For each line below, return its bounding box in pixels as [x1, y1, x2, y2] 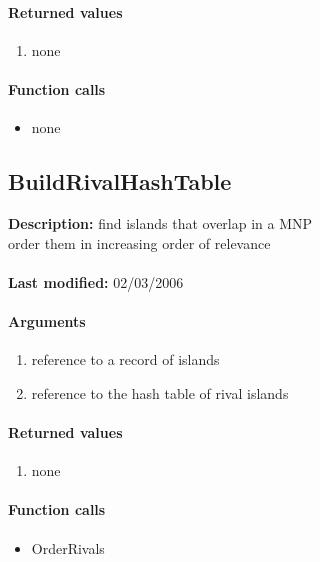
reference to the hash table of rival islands [31, 382, 289, 403]
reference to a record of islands [31, 349, 220, 370]
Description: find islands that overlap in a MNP [8, 212, 313, 233]
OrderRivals [31, 537, 105, 558]
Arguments [8, 310, 86, 331]
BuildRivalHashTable [8, 166, 232, 197]
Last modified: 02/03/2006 [8, 271, 184, 292]
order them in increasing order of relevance [8, 232, 271, 253]
